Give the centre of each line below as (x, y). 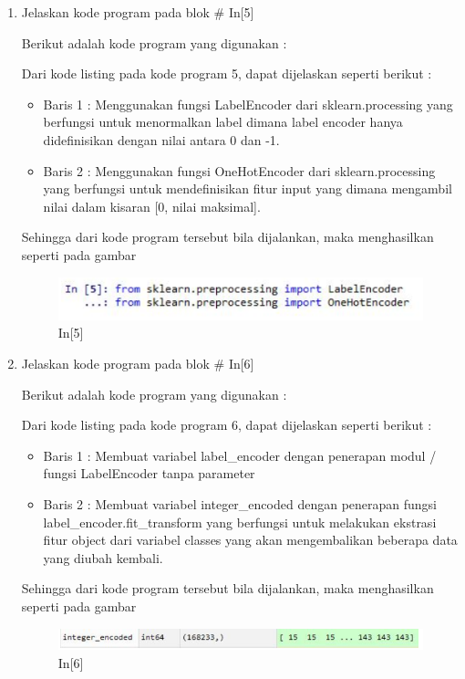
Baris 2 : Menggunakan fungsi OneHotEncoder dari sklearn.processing (239, 170)
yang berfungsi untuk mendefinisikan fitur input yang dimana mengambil (248, 188)
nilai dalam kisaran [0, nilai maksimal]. (152, 206)
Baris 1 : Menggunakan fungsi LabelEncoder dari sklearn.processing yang (248, 104)
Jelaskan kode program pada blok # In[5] (138, 12)
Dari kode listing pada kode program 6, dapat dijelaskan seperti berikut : (227, 425)
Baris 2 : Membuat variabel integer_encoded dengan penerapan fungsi (240, 504)
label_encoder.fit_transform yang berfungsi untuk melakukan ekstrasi (240, 522)
